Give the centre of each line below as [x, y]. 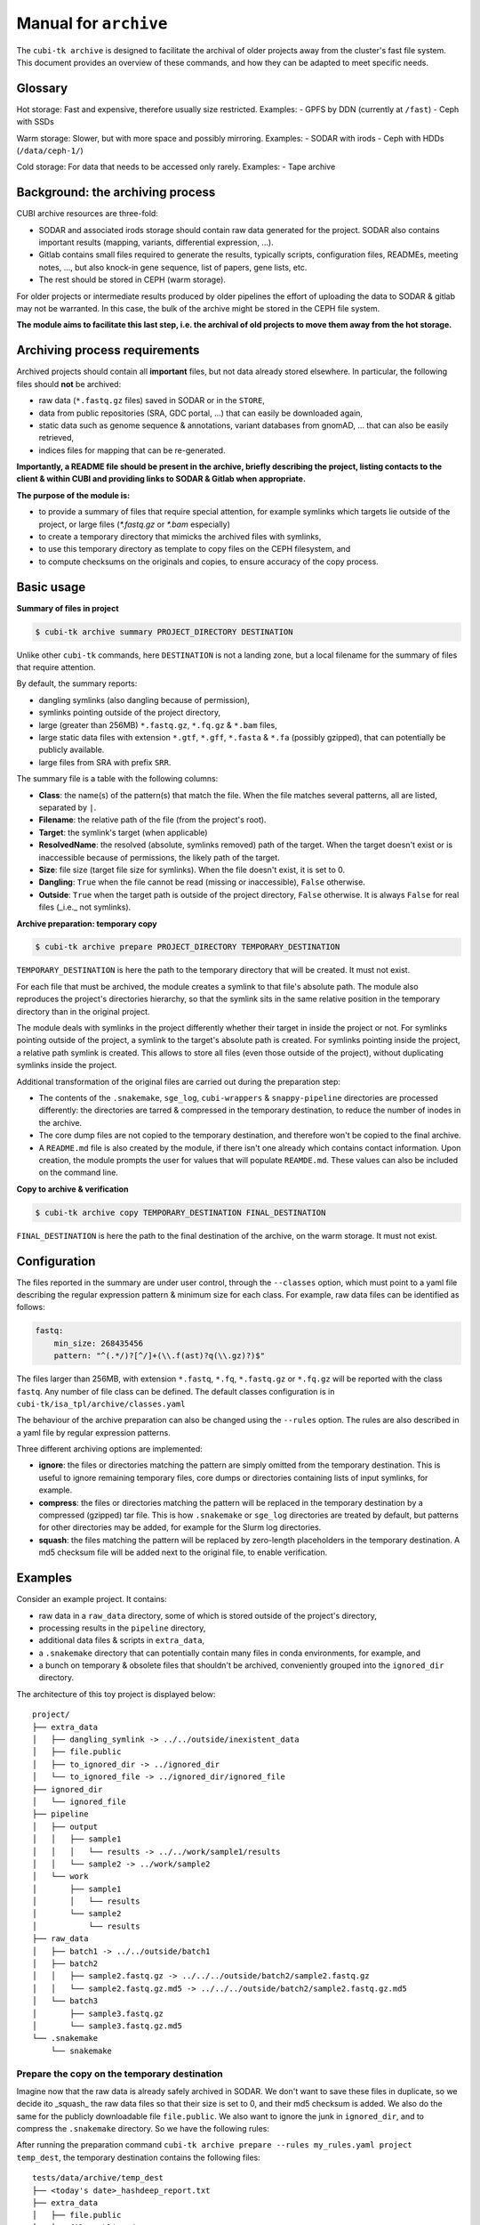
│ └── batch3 [65, 2001]
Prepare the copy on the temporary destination [120, 2074]
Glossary [42, 88]
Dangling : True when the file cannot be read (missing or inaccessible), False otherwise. [202, 882]
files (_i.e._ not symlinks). [85, 907]
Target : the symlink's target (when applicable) [123, 832]
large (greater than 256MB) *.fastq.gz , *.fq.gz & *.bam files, [158, 724]
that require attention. [56, 667]
